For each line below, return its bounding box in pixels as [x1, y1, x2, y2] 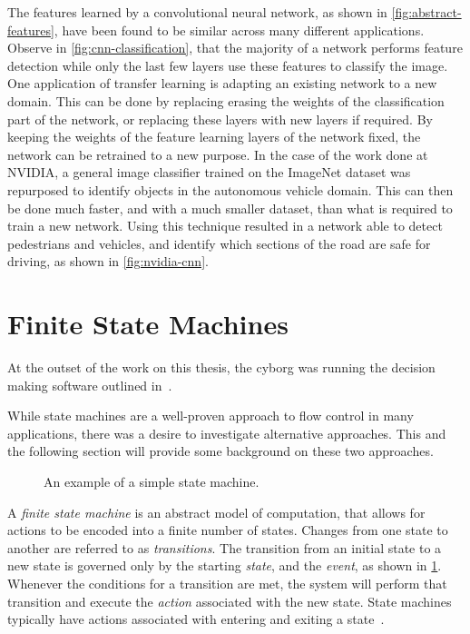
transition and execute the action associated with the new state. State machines [7, 591, 452, 610]
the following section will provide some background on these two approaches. [7, 441, 434, 461]
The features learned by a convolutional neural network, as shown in [7, 3, 387, 21]
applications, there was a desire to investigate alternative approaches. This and [7, 423, 446, 442]
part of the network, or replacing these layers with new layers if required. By [7, 109, 433, 128]
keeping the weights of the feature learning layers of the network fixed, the [7, 127, 421, 146]
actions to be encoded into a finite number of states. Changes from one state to [7, 520, 448, 540]
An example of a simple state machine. [44, 472, 259, 490]
